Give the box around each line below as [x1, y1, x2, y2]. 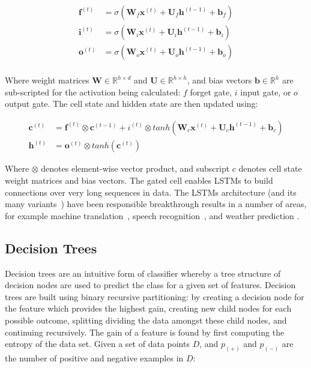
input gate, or [240, 85, 291, 98]
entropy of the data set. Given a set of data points [5, 337, 190, 350]
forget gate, [190, 85, 232, 98]
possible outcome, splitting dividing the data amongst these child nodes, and [5, 313, 287, 326]
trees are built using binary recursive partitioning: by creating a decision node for [5, 290, 304, 303]
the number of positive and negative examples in [5, 352, 184, 364]
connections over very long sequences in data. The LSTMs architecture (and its [5, 186, 297, 198]
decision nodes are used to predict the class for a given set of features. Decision [5, 279, 296, 291]
